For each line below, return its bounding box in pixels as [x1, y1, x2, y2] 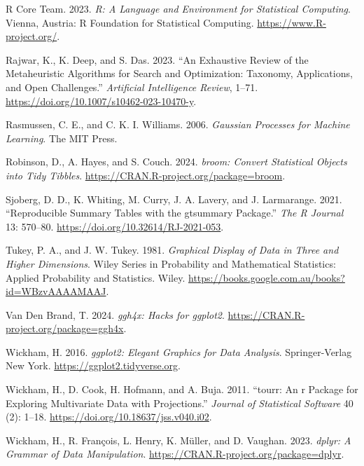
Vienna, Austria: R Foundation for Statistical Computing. [6, 15, 254, 29]
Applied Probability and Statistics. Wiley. [6, 270, 185, 285]
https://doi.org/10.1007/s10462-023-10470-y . [6, 93, 197, 108]
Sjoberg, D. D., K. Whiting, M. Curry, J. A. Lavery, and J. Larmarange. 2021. [6, 191, 342, 206]
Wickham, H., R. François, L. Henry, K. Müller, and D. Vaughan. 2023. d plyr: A [6, 432, 351, 447]
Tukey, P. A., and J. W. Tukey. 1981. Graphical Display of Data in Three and [6, 242, 339, 257]
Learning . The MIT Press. [6, 130, 118, 145]
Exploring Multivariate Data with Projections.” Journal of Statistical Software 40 [6, 395, 353, 410]
